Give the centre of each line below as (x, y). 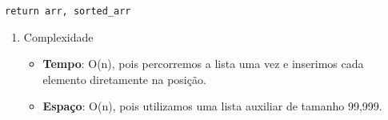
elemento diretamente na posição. (124, 79)
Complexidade (58, 36)
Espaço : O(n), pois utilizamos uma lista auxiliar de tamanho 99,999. (212, 106)
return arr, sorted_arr (68, 11)
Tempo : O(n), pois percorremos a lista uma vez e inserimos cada (203, 64)
